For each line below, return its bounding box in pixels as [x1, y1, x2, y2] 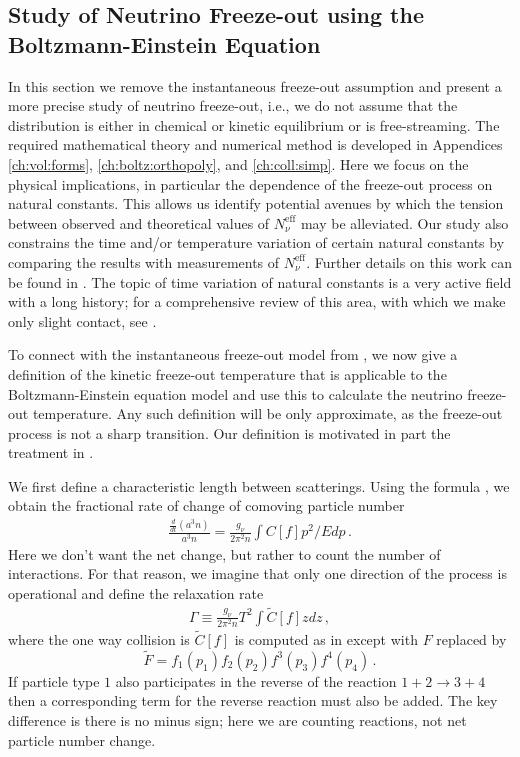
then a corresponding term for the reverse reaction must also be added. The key [8, 690, 498, 711]
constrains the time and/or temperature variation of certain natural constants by [8, 232, 505, 253]
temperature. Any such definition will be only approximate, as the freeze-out [32, 403, 503, 424]
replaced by [436, 629, 507, 650]
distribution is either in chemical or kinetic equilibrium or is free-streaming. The [8, 114, 500, 135]
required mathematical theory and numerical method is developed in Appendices [8, 134, 503, 155]
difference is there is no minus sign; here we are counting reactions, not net [8, 710, 467, 731]
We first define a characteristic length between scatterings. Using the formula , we [8, 475, 510, 496]
